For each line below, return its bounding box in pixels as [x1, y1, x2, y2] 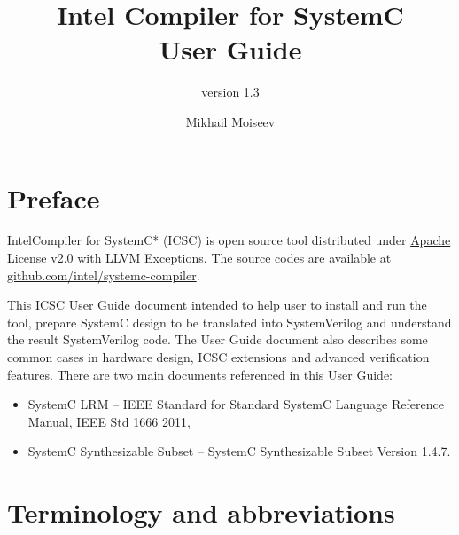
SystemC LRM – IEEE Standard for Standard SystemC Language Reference [27, 395, 444, 413]
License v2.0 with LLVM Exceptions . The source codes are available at [7, 248, 392, 267]
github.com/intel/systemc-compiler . [7, 265, 200, 284]
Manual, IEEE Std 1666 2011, [27, 412, 191, 430]
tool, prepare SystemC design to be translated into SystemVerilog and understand [7, 312, 452, 331]
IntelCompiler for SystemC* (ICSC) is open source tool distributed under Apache [7, 231, 451, 249]
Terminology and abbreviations [7, 494, 395, 531]
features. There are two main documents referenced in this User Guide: [7, 365, 393, 383]
